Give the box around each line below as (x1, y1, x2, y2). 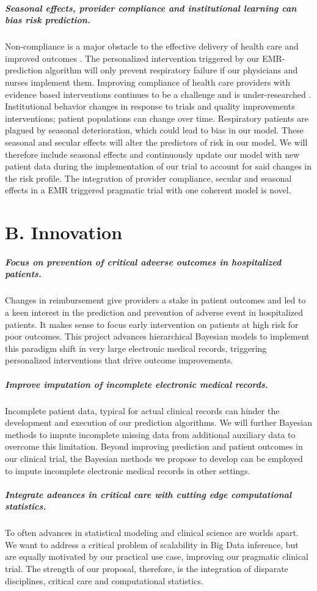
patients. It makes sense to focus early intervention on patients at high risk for (5, 318, 299, 330)
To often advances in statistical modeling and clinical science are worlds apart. (5, 526, 299, 539)
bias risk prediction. (5, 13, 90, 26)
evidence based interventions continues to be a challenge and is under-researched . (5, 87, 312, 100)
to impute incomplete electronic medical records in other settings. (5, 464, 250, 477)
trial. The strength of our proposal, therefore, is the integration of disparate (5, 562, 288, 575)
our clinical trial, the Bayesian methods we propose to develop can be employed (5, 452, 303, 464)
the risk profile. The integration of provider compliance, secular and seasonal (5, 171, 292, 184)
